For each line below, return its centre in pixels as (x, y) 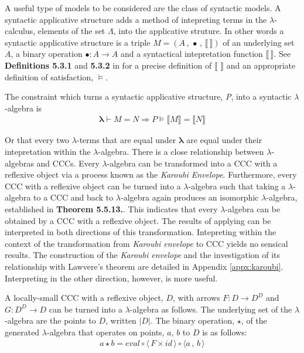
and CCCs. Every (68, 163)
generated (22, 332)
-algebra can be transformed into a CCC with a (192, 163)
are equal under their (224, 140)
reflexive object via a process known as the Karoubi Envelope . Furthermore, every (151, 174)
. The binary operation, (192, 320)
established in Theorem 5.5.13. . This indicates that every (111, 208)
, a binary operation (47, 54)
